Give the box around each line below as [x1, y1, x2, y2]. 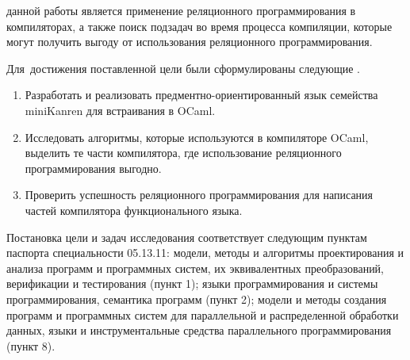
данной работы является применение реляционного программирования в [6, 2, 356, 18]
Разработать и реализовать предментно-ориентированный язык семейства [25, 86, 378, 103]
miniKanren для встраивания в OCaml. [25, 101, 216, 118]
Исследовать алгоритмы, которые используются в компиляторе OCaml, [25, 128, 369, 145]
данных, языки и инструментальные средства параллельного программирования [6, 322, 392, 339]
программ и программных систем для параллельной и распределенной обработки [6, 306, 399, 323]
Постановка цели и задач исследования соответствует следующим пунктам [6, 228, 367, 245]
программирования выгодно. [25, 159, 162, 176]
